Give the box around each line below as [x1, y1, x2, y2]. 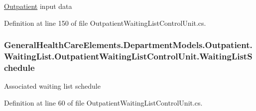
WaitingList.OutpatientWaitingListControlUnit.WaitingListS [4, 50, 253, 62]
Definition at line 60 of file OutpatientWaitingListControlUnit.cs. [4, 97, 203, 108]
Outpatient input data [4, 1, 72, 11]
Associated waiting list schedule [4, 81, 101, 91]
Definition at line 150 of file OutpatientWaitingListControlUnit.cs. [4, 17, 206, 28]
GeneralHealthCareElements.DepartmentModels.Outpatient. [4, 39, 253, 51]
